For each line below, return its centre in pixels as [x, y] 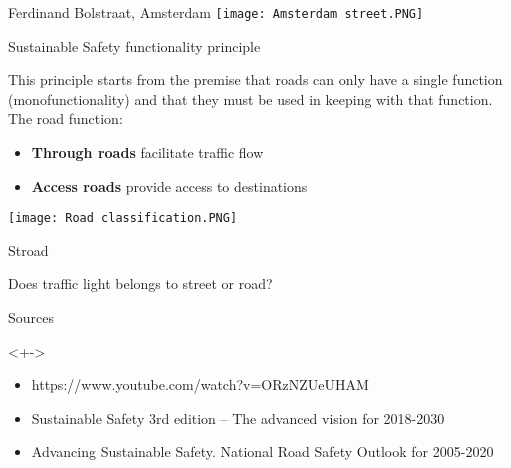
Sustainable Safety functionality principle [134, 45]
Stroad [28, 249]
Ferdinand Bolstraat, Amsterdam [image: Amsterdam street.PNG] [216, 12]
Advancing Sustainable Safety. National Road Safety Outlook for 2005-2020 [262, 451]
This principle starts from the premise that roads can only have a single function [255, 79]
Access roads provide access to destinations [169, 185]
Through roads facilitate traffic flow [147, 152]
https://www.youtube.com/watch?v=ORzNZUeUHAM [200, 384]
